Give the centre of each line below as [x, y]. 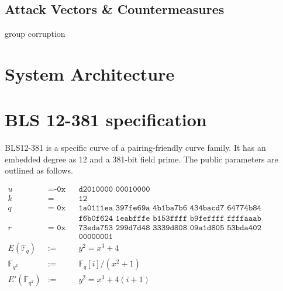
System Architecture [90, 73]
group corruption [35, 34]
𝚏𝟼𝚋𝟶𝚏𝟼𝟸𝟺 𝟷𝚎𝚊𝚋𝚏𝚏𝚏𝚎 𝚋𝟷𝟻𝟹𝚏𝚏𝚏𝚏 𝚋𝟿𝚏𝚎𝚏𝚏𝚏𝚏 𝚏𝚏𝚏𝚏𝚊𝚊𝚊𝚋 [170, 219]
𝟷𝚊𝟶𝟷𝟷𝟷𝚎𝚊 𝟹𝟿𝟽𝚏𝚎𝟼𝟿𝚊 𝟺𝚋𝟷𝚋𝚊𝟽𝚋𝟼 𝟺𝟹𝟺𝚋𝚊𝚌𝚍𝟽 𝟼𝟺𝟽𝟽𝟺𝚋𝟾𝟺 [170, 208]
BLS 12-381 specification [106, 119]
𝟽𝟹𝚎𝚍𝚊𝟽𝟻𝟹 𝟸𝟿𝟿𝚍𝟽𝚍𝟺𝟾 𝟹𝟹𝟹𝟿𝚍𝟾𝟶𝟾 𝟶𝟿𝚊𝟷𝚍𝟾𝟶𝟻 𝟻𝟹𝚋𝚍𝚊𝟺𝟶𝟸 [170, 228]
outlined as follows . [39, 170]
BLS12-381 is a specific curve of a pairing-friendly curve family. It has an [135, 148]
